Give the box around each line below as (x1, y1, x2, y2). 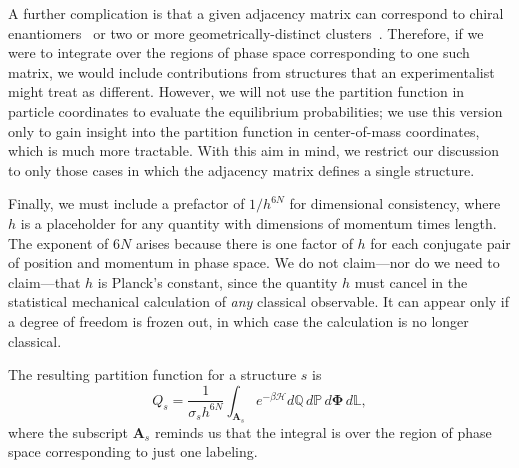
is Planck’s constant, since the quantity (97, 271, 338, 292)
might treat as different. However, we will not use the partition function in (8, 81, 465, 102)
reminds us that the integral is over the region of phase (154, 421, 492, 442)
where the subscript (8, 421, 129, 442)
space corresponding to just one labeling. (8, 441, 258, 462)
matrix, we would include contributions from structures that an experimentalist (8, 61, 495, 82)
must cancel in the (354, 271, 468, 292)
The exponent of (8, 232, 109, 253)
